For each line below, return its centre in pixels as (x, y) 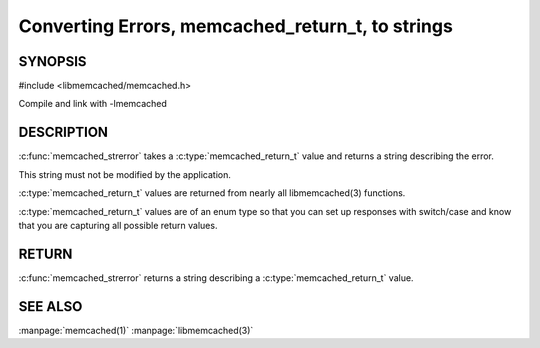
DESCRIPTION (63, 132)
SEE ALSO (50, 306)
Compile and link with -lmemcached (92, 104)
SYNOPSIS (52, 61)
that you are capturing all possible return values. (118, 225)
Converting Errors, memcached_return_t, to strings (236, 26)
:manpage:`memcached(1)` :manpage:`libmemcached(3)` (136, 330)
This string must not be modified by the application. (125, 174)
